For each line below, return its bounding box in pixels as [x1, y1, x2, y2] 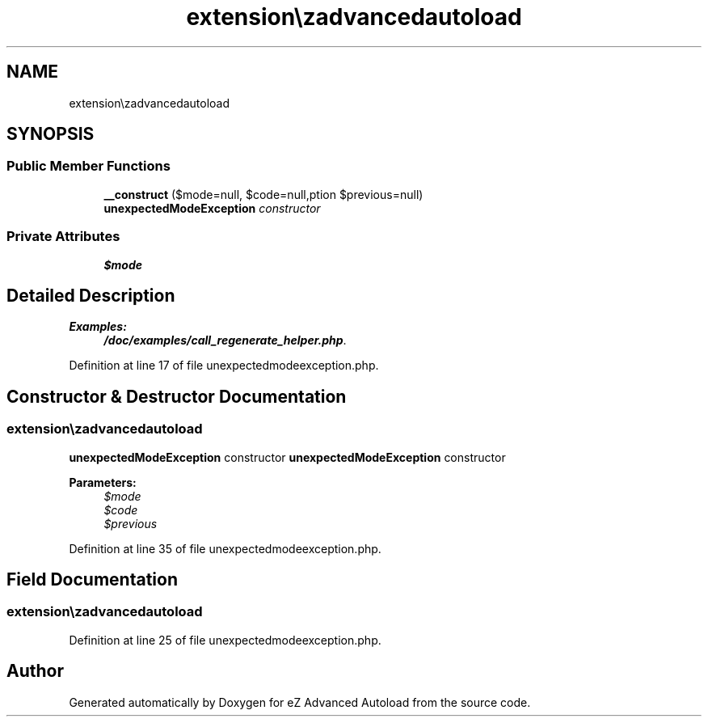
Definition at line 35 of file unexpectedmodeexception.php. [69, 541, 381, 556]
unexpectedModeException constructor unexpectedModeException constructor [69, 450, 506, 464]
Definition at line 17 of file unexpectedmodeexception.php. [69, 358, 379, 373]
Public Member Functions [6, 158, 171, 175]
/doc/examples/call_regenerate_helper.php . [103, 333, 347, 348]
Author [6, 661, 64, 682]
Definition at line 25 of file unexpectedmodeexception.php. [69, 632, 381, 647]
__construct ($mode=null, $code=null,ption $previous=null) [103, 187, 424, 201]
